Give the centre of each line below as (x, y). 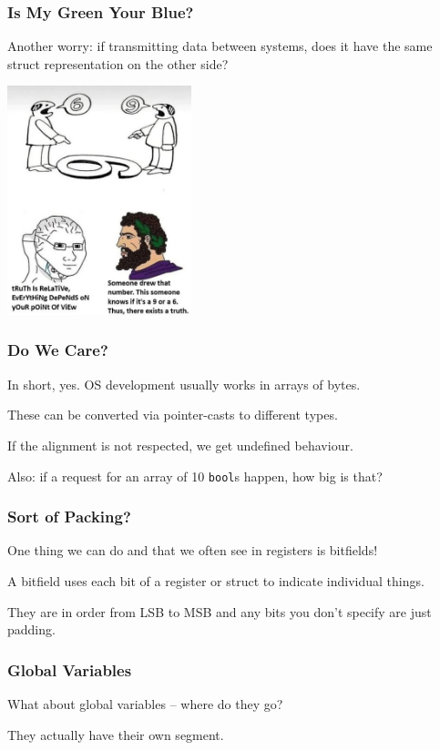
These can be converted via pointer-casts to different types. (173, 415)
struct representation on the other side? (118, 63)
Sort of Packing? (69, 517)
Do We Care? (58, 350)
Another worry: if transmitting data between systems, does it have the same (220, 46)
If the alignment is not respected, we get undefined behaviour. (180, 445)
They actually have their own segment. (116, 734)
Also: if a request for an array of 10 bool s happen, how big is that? (195, 476)
